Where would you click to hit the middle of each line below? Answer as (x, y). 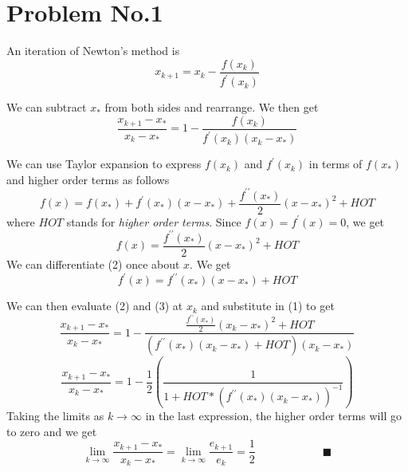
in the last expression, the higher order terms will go (273, 416)
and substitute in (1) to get (268, 306)
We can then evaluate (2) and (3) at (95, 306)
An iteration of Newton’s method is (93, 51)
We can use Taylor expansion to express (104, 164)
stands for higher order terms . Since (154, 221)
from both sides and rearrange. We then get (212, 107)
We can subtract (47, 107)
